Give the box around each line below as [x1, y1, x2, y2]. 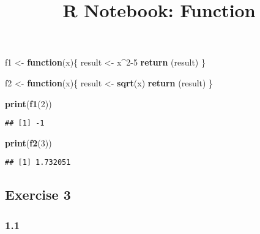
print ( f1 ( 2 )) [5, 97, 52, 110]
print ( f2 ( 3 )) [5, 136, 52, 149]
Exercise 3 [5, 185, 71, 204]
